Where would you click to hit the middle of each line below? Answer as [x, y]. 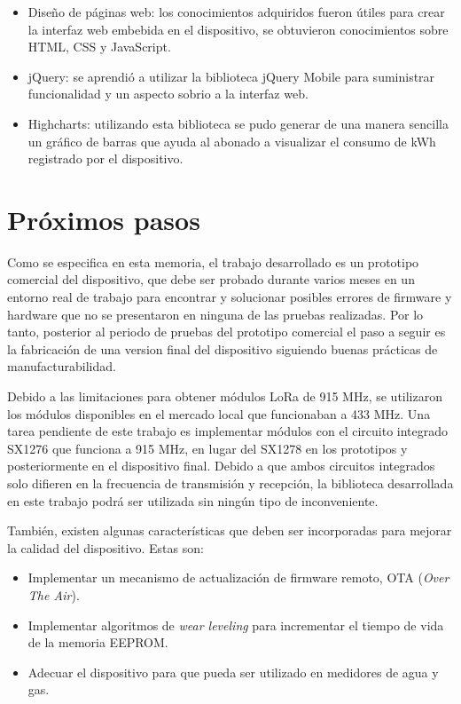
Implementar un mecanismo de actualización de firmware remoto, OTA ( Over [238, 577]
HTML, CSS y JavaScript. [99, 47]
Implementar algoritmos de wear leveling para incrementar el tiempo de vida [236, 625]
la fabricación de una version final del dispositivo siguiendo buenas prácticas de [223, 348]
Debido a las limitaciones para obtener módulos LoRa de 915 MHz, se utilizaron [225, 396]
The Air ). [54, 594]
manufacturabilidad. [62, 366]
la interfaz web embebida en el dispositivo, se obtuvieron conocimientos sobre [238, 29]
